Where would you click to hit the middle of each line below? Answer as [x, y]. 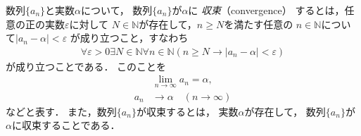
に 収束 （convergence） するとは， [266, 10]
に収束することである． [66, 125]
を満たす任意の [259, 24]
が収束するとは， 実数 [187, 111]
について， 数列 [117, 10]
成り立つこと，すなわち [134, 38]
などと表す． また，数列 [61, 111]
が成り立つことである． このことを [86, 66]
